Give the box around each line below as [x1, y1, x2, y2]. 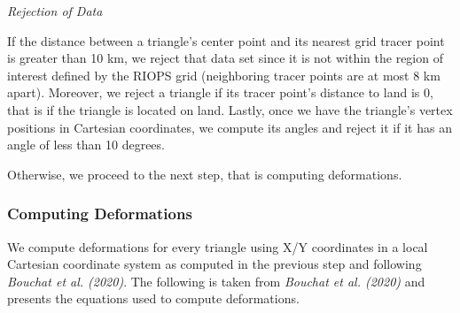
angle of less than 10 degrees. [7, 135, 165, 154]
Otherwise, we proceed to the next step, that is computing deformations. [7, 164, 402, 183]
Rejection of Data [7, 2, 103, 19]
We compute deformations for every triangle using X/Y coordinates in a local [7, 237, 428, 256]
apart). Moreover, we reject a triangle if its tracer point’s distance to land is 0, [7, 83, 433, 102]
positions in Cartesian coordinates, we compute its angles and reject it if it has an [7, 118, 452, 136]
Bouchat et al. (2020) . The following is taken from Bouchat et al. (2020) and [7, 271, 425, 290]
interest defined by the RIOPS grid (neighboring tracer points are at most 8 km [7, 65, 441, 84]
